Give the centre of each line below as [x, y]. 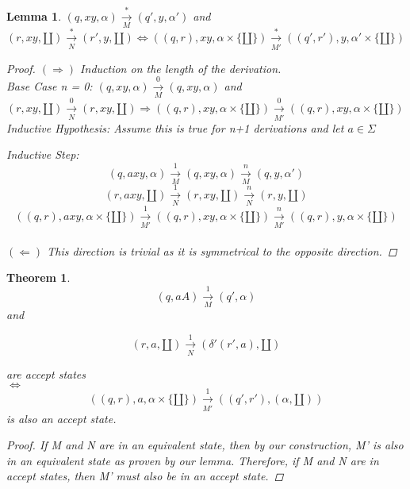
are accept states [46, 373]
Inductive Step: [43, 154]
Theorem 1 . [38, 277]
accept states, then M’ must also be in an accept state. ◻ [145, 476]
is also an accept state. [61, 418]
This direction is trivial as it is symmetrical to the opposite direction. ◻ [222, 250]
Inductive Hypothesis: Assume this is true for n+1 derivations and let [175, 127]
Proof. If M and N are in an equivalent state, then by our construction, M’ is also [205, 445]
